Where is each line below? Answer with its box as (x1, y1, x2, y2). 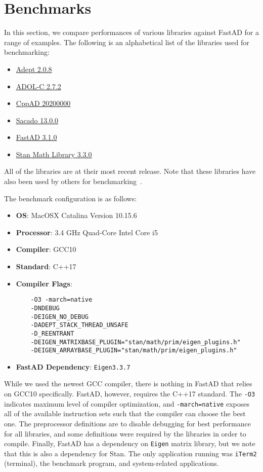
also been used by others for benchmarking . (4, 176, 142, 187)
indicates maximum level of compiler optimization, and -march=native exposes (4, 398, 249, 409)
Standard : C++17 (16, 261, 76, 272)
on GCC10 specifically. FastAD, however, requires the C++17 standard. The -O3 (4, 388, 255, 399)
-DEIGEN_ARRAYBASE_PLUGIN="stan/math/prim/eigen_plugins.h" (30, 347, 237, 354)
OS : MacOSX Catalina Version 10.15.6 (16, 210, 137, 221)
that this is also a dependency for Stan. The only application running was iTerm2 (4, 448, 257, 458)
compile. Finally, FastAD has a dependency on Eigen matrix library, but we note (4, 438, 255, 449)
